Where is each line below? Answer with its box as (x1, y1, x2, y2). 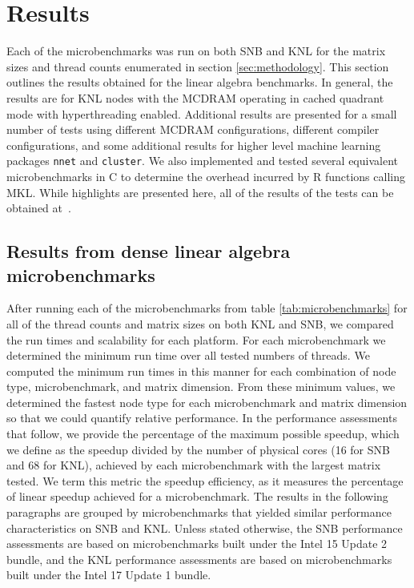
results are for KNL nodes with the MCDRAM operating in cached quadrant (6, 89, 384, 106)
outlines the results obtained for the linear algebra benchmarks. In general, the (6, 74, 393, 91)
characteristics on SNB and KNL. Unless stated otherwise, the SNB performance (6, 519, 403, 536)
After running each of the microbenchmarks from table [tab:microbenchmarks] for (6, 300, 408, 316)
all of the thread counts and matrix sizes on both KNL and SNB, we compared (6, 315, 394, 332)
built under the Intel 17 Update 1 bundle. (6, 566, 211, 583)
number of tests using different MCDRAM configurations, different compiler (6, 121, 380, 138)
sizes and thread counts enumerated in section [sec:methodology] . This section (6, 58, 389, 75)
